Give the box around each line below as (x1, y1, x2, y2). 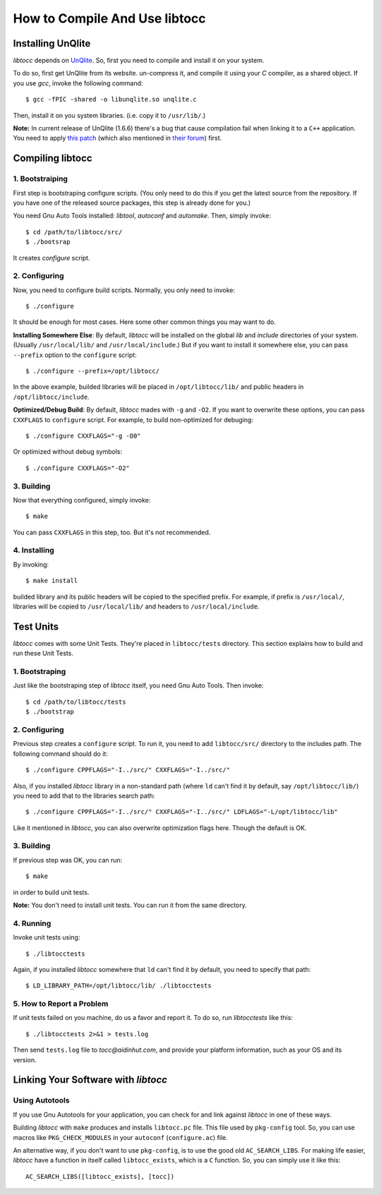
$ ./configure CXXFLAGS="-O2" (25, 464, 131, 472)
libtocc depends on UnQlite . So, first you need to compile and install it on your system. (13, 56, 265, 65)
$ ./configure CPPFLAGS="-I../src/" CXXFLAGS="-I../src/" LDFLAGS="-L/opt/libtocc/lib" (25, 808, 339, 816)
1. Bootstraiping (13, 174, 68, 184)
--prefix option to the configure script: (13, 350, 137, 359)
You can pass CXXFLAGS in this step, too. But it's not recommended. (13, 528, 211, 536)
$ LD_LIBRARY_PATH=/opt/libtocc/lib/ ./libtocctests (25, 982, 212, 990)
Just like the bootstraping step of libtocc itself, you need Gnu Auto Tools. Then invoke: (13, 681, 264, 690)
